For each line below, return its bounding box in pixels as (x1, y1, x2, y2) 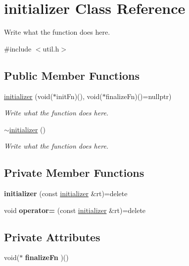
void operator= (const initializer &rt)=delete (4, 205, 146, 215)
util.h (43, 43, 59, 53)
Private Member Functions (4, 165, 144, 180)
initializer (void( (4, 91, 53, 101)
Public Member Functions (4, 67, 140, 83)
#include (4, 43, 32, 53)
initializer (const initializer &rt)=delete (4, 188, 128, 199)
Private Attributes (4, 229, 100, 244)
